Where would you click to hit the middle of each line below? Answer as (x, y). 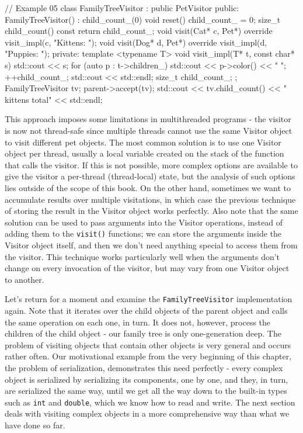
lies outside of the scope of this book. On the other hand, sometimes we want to (148, 187)
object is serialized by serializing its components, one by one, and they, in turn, (147, 379)
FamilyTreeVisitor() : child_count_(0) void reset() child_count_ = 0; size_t (143, 19)
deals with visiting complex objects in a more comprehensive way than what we (147, 413)
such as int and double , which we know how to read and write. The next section (150, 402)
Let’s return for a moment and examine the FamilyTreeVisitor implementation (149, 299)
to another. (25, 279)
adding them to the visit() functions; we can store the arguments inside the (143, 233)
